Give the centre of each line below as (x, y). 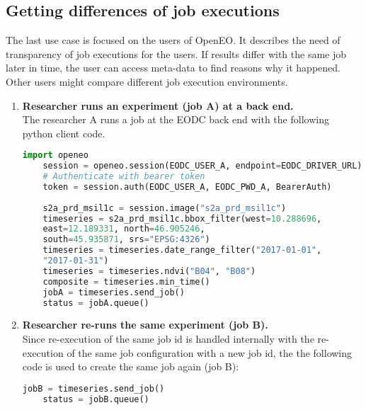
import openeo (55, 155)
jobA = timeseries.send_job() (114, 292)
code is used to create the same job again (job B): (131, 366)
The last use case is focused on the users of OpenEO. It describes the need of (173, 40)
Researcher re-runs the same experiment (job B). (145, 325)
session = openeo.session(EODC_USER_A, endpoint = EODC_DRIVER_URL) (202, 166)
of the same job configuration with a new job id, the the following (210, 352)
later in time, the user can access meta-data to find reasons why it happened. (173, 68)
